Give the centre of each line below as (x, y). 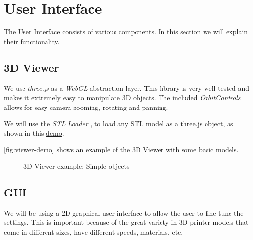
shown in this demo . (34, 133)
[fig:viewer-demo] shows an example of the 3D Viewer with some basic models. (121, 149)
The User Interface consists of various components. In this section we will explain (126, 32)
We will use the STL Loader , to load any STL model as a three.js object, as (119, 123)
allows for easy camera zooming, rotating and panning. (86, 107)
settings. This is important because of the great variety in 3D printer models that (126, 222)
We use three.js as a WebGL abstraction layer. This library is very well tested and (126, 88)
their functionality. (32, 41)
